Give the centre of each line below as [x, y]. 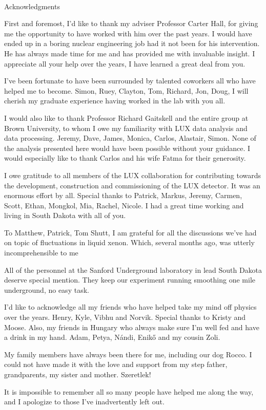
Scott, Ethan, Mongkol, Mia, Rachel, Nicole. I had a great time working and [124, 205]
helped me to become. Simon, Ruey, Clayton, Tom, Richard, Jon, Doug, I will [126, 90]
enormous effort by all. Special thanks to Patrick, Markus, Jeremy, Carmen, [123, 195]
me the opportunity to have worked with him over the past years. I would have [128, 33]
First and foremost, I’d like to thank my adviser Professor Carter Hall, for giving [131, 23]
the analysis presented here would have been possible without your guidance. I [127, 148]
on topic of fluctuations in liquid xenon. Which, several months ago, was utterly [129, 242]
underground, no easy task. [47, 289]
